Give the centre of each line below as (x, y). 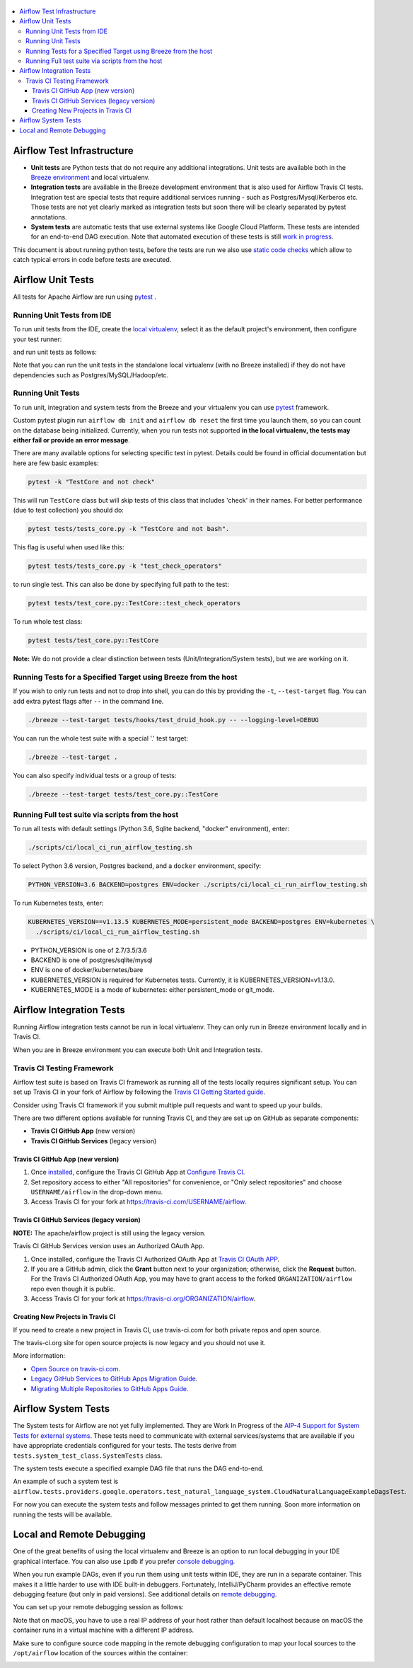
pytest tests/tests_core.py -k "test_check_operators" (125, 566)
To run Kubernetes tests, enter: (58, 903)
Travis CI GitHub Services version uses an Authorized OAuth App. (109, 1246)
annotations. (49, 217)
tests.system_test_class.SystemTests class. (88, 1456)
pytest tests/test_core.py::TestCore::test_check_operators (134, 603)
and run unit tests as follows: (55, 352)
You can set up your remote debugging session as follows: (98, 1607)
